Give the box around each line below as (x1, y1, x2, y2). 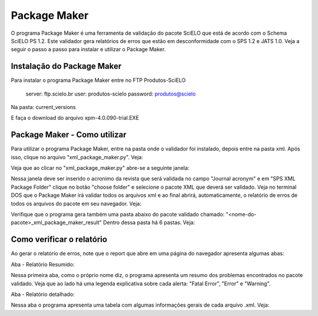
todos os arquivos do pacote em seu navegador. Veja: (11, 200, 141, 207)
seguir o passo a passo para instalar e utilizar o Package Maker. (11, 46, 166, 53)
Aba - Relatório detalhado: (11, 291, 75, 298)
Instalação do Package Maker (11, 61, 122, 71)
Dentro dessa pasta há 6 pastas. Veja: (103, 219, 196, 226)
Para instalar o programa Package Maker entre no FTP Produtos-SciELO (11, 77, 186, 84)
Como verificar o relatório (11, 235, 107, 245)
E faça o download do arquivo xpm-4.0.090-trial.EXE (11, 114, 140, 121)
